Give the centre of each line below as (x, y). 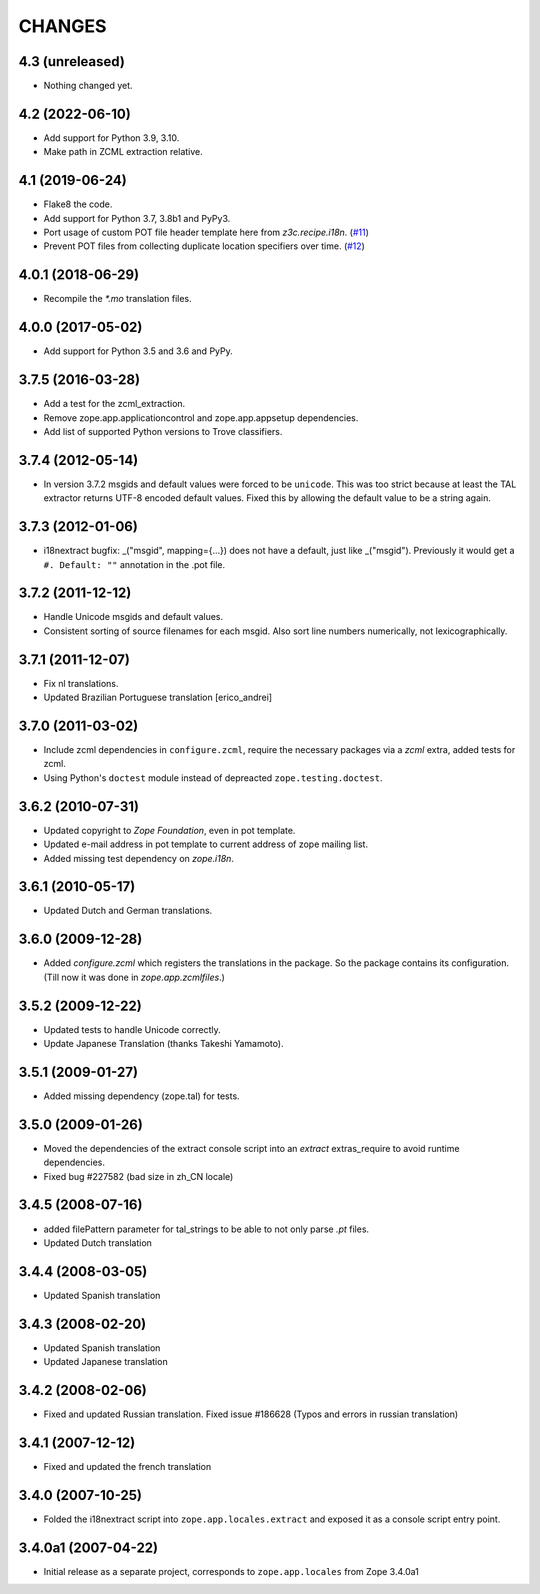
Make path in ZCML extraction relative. (123, 152)
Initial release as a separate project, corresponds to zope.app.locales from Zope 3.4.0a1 (231, 1571)
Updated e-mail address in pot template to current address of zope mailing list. (206, 844)
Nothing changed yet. (88, 86)
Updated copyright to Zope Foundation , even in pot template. (169, 830)
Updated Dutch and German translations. (128, 911)
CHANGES (62, 26)
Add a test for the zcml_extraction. (114, 404)
